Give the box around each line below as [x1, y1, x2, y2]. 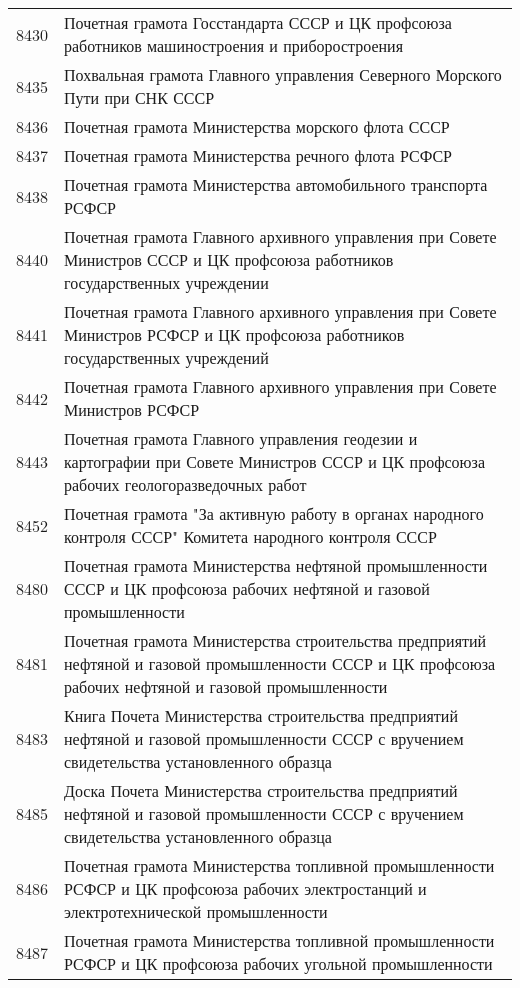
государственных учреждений [64, 346, 269, 369]
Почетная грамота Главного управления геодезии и [64, 427, 418, 450]
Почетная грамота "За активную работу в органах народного [64, 502, 484, 525]
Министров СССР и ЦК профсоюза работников [64, 248, 394, 271]
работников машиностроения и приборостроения [64, 34, 403, 57]
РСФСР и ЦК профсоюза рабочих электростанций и [64, 877, 427, 900]
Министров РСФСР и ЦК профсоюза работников [64, 323, 405, 346]
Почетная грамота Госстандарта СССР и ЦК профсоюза [64, 11, 452, 34]
